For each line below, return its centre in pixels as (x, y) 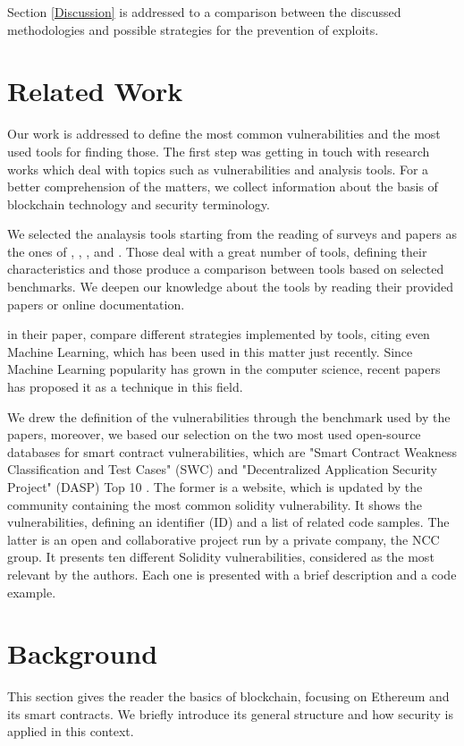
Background (83, 653)
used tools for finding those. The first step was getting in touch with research (219, 151)
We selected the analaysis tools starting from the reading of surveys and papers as (232, 234)
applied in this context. (71, 731)
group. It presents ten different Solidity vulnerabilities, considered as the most (221, 557)
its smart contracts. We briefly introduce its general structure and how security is (230, 713)
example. (32, 592)
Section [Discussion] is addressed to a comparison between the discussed (204, 12)
